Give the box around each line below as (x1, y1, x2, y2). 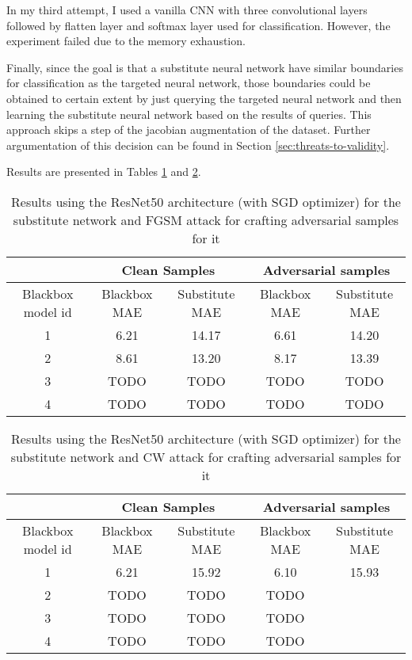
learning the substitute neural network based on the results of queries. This (6, 105, 372, 122)
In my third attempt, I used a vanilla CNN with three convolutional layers (6, 2, 368, 17)
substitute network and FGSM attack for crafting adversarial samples (13, 210, 399, 229)
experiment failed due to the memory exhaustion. (6, 32, 246, 49)
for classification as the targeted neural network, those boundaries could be (6, 74, 371, 91)
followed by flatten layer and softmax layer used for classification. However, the (6, 17, 391, 33)
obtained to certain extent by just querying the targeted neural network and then (6, 90, 402, 106)
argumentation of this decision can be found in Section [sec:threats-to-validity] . (6, 136, 390, 153)
